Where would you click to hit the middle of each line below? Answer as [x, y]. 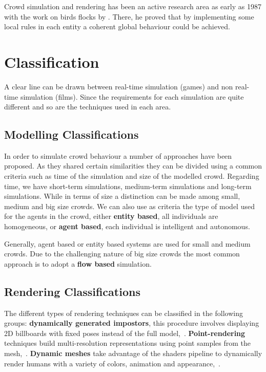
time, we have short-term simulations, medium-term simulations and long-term [128, 186]
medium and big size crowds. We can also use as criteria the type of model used [129, 206]
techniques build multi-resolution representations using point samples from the [127, 343]
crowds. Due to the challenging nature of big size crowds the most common [122, 254]
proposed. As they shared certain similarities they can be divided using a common [133, 166]
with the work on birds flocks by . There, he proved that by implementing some [129, 16]
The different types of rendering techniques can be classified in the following [124, 313]
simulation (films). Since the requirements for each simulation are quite [132, 96]
